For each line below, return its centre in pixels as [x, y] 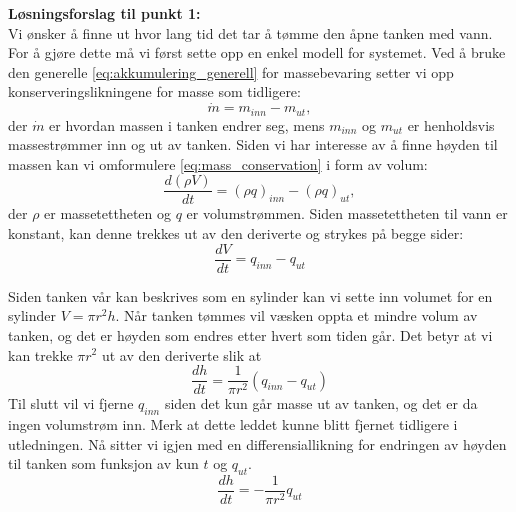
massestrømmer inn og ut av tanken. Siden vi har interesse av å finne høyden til [253, 144]
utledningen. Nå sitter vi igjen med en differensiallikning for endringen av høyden [257, 443]
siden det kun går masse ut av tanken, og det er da [321, 403]
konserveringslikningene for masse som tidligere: [154, 91]
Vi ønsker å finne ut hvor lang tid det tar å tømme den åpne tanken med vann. [250, 32]
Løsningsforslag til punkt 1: [104, 13]
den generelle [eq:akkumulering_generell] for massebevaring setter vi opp [231, 71]
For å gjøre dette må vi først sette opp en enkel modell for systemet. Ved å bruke [257, 52]
